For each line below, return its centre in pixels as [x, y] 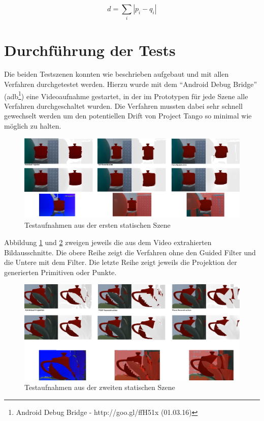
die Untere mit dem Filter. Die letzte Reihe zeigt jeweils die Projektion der [121, 262]
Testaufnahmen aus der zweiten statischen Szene [100, 387]
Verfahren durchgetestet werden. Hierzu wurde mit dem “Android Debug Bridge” [131, 84]
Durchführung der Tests [90, 50]
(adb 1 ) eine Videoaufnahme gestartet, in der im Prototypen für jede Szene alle [126, 95]
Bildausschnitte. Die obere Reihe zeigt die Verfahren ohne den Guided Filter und [130, 252]
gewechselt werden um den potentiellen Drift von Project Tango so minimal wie [128, 116]
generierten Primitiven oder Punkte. [60, 272]
